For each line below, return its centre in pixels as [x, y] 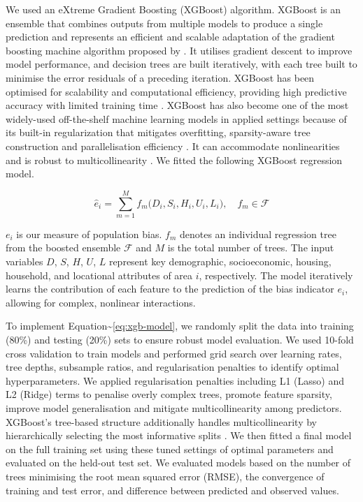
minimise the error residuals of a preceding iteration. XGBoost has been [160, 77]
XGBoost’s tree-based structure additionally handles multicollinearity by [161, 421]
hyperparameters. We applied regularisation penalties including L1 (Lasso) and [175, 380]
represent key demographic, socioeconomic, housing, [220, 261]
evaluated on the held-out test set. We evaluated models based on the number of [178, 463]
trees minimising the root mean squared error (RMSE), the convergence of [165, 476]
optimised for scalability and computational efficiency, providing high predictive [176, 91]
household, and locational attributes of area [99, 275]
